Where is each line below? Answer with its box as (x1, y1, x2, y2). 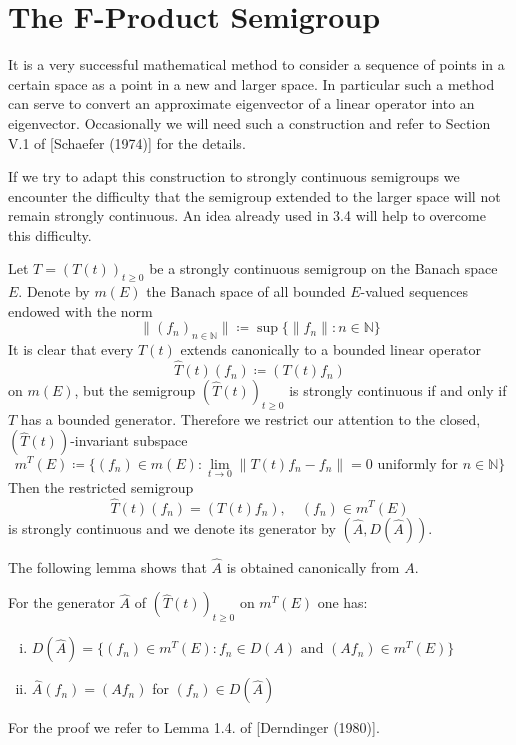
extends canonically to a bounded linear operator (180, 339, 481, 360)
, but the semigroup (74, 380, 196, 401)
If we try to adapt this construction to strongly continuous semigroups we (8, 166, 460, 187)
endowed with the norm (8, 300, 153, 321)
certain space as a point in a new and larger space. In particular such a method (8, 73, 495, 94)
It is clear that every (8, 339, 134, 360)
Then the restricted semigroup (8, 476, 194, 497)
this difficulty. (8, 224, 92, 245)
